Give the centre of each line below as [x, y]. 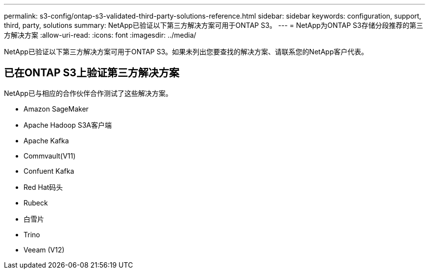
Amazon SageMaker [56, 109]
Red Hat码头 [43, 187]
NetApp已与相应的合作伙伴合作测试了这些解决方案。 [88, 93]
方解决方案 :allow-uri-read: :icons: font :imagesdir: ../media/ [100, 35]
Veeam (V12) [44, 250]
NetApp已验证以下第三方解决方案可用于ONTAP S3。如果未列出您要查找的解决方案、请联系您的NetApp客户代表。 [186, 52]
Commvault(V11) [50, 156]
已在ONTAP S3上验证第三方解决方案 [92, 73]
